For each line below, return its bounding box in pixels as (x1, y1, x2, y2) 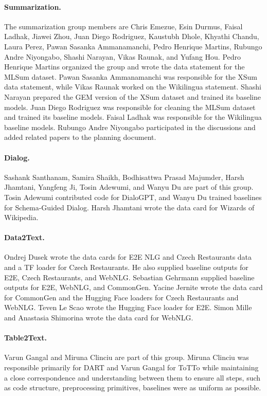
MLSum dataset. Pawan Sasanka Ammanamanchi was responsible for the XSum (4, 71, 258, 82)
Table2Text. (4, 332, 47, 343)
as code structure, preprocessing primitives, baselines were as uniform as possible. (4, 382, 261, 393)
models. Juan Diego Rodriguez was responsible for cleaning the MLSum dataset (4, 101, 256, 112)
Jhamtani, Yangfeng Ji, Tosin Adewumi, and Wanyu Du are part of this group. (4, 182, 254, 192)
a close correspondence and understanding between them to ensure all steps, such (4, 372, 261, 383)
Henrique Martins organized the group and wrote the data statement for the (4, 61, 245, 72)
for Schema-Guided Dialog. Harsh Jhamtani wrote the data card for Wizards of (4, 202, 255, 212)
